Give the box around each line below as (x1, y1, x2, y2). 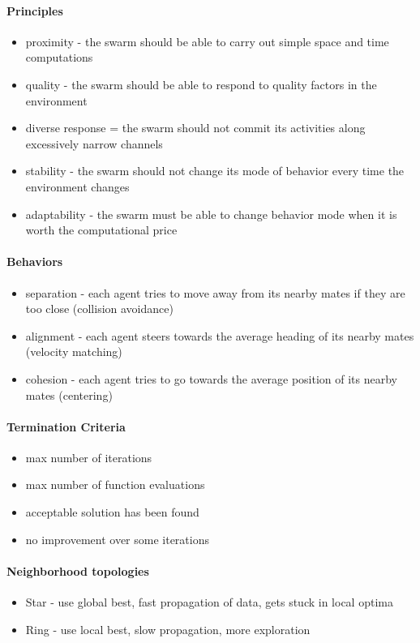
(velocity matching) (25, 343, 122, 360)
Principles (6, 2, 63, 19)
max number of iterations (25, 448, 152, 465)
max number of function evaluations (25, 476, 205, 493)
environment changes (25, 178, 130, 195)
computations (25, 49, 93, 66)
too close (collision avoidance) (25, 300, 174, 317)
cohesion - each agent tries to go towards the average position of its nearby (25, 370, 398, 387)
